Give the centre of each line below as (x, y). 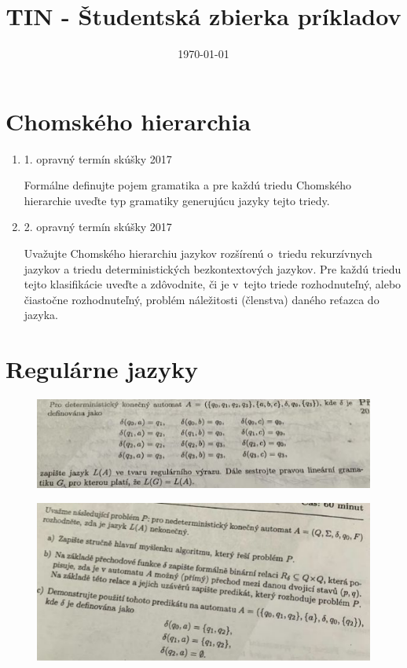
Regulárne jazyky (102, 369)
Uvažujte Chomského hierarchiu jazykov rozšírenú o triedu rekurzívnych (198, 253)
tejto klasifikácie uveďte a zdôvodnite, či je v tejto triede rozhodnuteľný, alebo (213, 284)
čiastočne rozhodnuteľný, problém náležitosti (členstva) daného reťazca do (202, 299)
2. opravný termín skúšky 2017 (98, 227)
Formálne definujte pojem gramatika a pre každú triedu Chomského (187, 185)
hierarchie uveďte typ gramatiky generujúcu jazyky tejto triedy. (177, 200)
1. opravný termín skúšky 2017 (98, 158)
